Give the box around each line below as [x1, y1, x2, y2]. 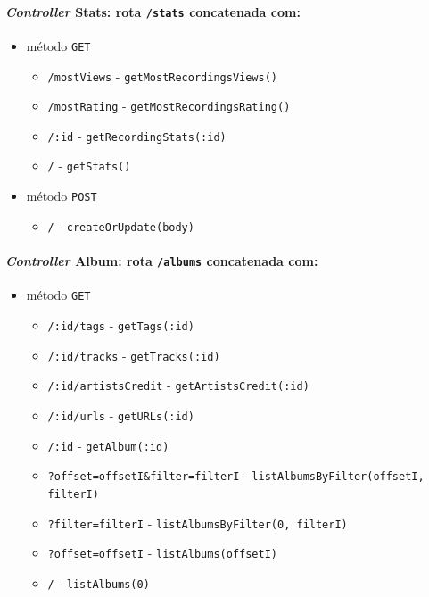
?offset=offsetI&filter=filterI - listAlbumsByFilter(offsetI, [47, 466, 425, 485]
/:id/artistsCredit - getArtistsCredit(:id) [47, 376, 309, 394]
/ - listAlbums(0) [47, 573, 150, 592]
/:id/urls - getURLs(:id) [47, 405, 194, 424]
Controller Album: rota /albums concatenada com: [5, 252, 318, 270]
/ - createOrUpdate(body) [47, 216, 194, 235]
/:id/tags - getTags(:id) [47, 315, 194, 334]
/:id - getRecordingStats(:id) [47, 126, 227, 145]
